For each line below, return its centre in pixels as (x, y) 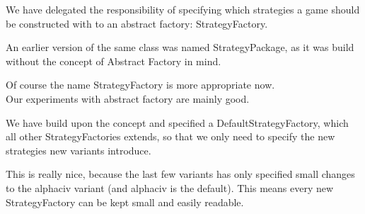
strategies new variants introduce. (79, 150)
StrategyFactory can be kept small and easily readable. (125, 202)
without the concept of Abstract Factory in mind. (114, 61)
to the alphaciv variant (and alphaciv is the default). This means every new (170, 187)
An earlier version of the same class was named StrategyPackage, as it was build (180, 47)
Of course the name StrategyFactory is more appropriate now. (140, 85)
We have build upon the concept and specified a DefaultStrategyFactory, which (177, 122)
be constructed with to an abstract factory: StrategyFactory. (137, 23)
